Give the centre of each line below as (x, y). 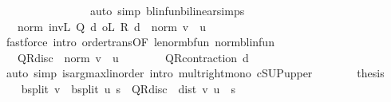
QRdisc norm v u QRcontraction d (133, 57)
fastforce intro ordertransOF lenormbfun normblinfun (140, 42)
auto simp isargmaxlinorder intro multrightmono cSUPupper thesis (195, 73)
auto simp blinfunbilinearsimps (167, 10)
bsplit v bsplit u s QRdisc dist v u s (128, 88)
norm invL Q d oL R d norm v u (111, 26)
